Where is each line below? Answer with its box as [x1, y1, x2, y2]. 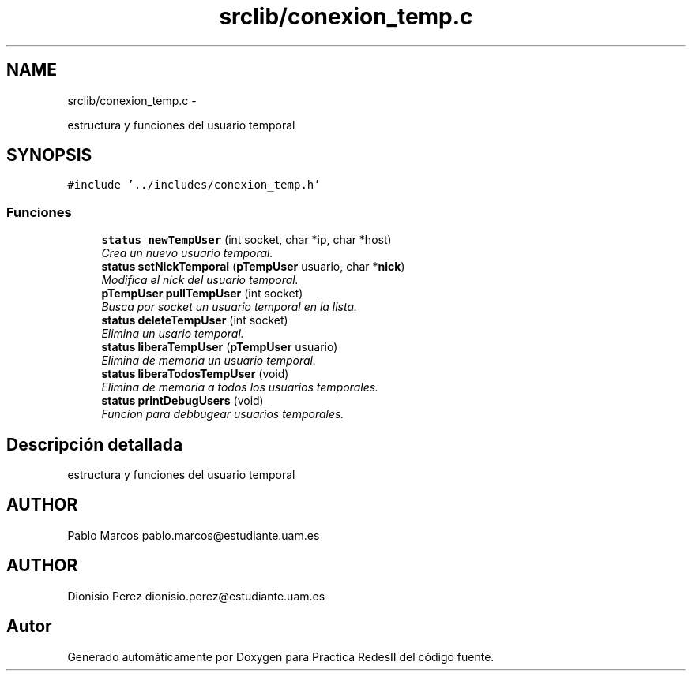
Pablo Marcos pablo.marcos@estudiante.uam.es [67, 528, 320, 542]
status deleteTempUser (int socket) [101, 313, 288, 327]
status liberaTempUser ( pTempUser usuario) [101, 340, 338, 354]
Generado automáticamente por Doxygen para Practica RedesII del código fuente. [67, 649, 495, 664]
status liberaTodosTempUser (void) [101, 367, 289, 381]
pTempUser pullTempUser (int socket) [101, 286, 303, 301]
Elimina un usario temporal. [101, 327, 244, 341]
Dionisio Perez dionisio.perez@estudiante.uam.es [67, 589, 325, 603]
